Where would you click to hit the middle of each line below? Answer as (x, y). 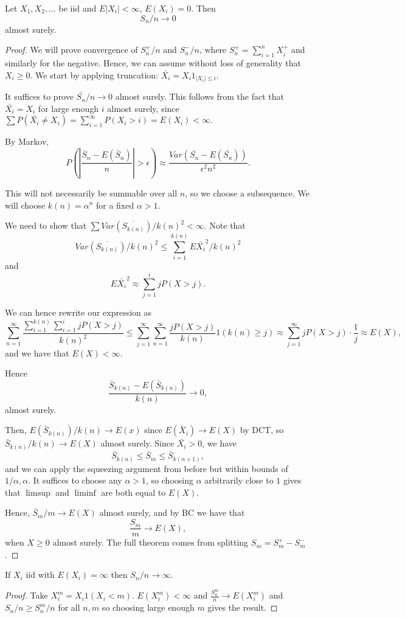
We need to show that (46, 225)
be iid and (78, 8)
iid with (40, 575)
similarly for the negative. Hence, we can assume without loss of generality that (153, 62)
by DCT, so (262, 430)
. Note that (225, 225)
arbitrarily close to (239, 480)
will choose (25, 205)
